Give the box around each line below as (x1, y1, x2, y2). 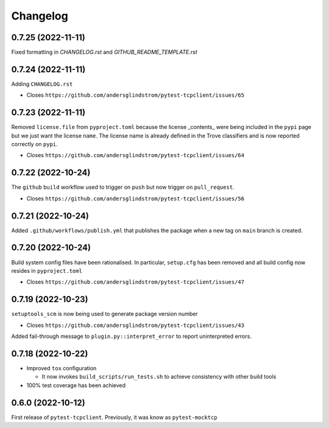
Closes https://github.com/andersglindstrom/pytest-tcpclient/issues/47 (26, 278, 245, 286)
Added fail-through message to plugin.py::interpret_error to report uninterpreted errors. (11, 332, 252, 340)
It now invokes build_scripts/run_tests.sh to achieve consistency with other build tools (41, 373, 277, 381)
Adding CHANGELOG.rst (11, 80, 73, 88)
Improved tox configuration (26, 364, 97, 371)
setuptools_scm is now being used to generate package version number (11, 310, 198, 318)
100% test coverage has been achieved (26, 381, 126, 389)
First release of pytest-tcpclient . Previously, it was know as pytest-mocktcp (11, 413, 218, 421)
